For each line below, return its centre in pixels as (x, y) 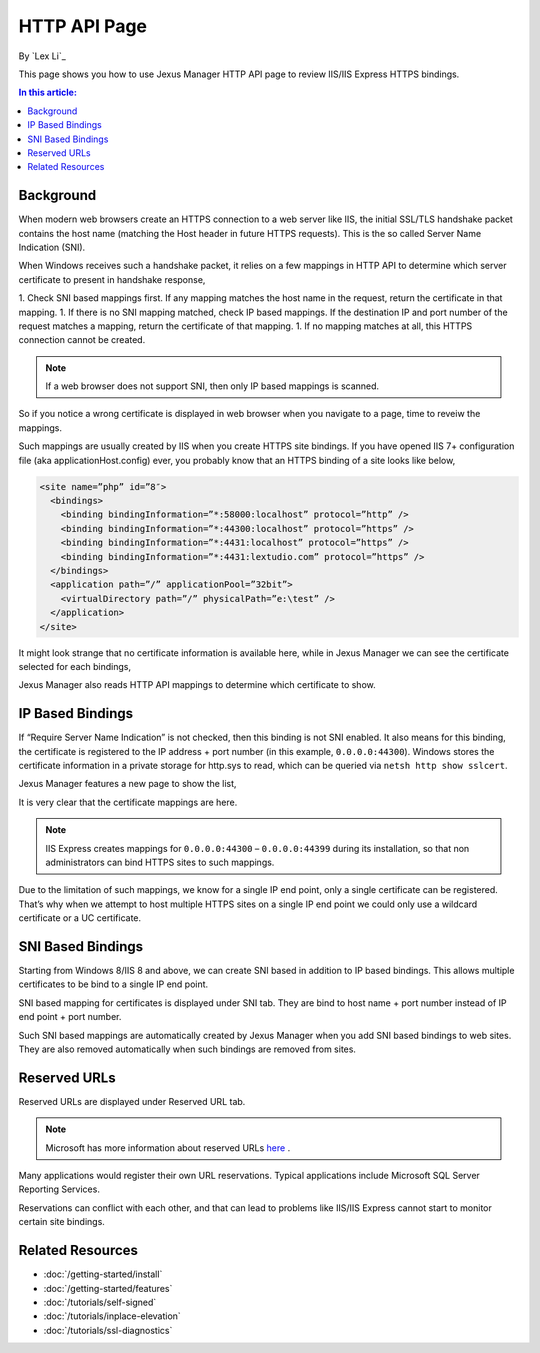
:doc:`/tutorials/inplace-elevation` (112, 1316)
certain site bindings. (61, 1222)
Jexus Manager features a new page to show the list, (127, 784)
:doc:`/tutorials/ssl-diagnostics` (108, 1330)
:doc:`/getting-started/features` (108, 1288)
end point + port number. (70, 1017)
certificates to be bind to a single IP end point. (113, 984)
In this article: (47, 92)
